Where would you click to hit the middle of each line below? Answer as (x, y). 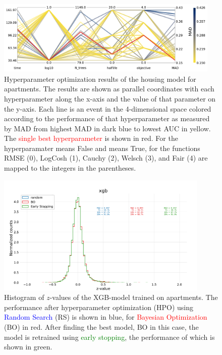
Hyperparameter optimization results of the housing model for (100, 79)
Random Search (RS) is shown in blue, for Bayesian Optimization (106, 317)
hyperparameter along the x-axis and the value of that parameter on (110, 98)
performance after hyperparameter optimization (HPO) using (99, 307)
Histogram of (24, 297)
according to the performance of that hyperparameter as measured (107, 118)
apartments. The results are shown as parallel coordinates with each (109, 89)
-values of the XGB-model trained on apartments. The (134, 297)
